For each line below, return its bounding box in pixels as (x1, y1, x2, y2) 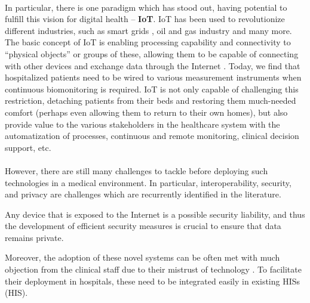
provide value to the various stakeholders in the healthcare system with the (5, 118, 280, 130)
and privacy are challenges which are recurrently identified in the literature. (5, 188, 281, 200)
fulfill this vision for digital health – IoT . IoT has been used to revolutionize (5, 13, 285, 25)
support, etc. (5, 141, 51, 153)
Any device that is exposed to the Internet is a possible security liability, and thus (5, 208, 305, 220)
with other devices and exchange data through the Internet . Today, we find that (5, 59, 300, 72)
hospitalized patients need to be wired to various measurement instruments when (5, 71, 302, 84)
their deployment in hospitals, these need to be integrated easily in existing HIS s (5, 274, 300, 287)
